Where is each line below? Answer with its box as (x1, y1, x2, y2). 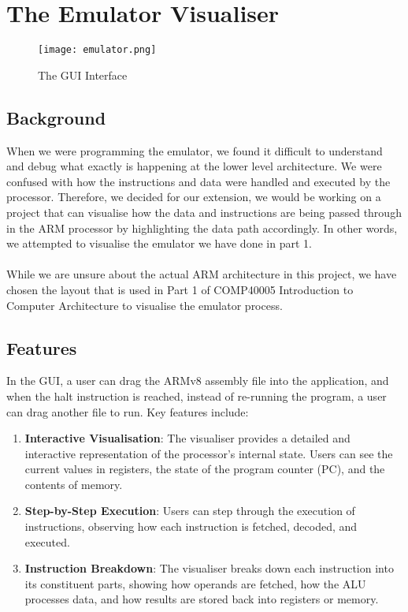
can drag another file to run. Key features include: (6, 403, 249, 420)
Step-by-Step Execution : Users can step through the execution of (24, 502, 355, 519)
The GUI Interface (38, 66, 128, 83)
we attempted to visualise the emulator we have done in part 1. (6, 235, 312, 252)
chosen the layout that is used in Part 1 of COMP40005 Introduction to (6, 281, 354, 297)
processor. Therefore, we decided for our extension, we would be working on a (6, 188, 381, 205)
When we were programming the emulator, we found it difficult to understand (6, 142, 383, 159)
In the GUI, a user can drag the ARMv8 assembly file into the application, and (6, 372, 389, 389)
